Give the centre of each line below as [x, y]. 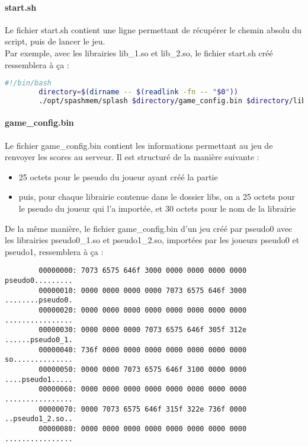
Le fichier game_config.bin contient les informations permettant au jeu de [139, 145]
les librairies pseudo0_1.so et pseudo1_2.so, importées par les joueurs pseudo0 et [152, 240]
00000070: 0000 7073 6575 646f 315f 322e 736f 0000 [143, 409]
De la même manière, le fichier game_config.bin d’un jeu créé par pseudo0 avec [149, 228]
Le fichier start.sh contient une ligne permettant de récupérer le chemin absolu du [153, 29]
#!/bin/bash [28, 83]
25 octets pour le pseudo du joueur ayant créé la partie [118, 176]
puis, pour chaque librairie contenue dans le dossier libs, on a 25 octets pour [157, 197]
